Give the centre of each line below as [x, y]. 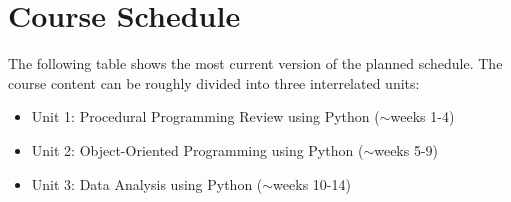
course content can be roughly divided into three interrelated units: [214, 82]
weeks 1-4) [422, 116]
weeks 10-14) [312, 183]
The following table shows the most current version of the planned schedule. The [255, 63]
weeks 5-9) [406, 149]
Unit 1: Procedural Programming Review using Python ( [205, 116]
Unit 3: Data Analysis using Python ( [147, 183]
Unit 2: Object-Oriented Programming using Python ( [197, 149]
